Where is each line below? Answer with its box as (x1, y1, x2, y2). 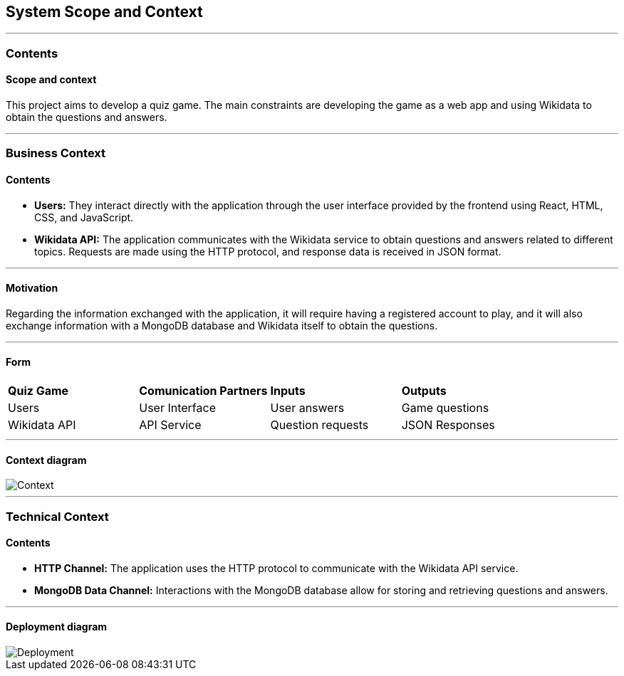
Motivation (6, 282, 58, 295)
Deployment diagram (6, 620, 108, 633)
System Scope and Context (6, 3, 203, 21)
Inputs (270, 384, 306, 398)
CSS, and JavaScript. (34, 211, 134, 223)
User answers (270, 401, 345, 416)
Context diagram (6, 453, 87, 466)
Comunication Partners (139, 384, 268, 398)
